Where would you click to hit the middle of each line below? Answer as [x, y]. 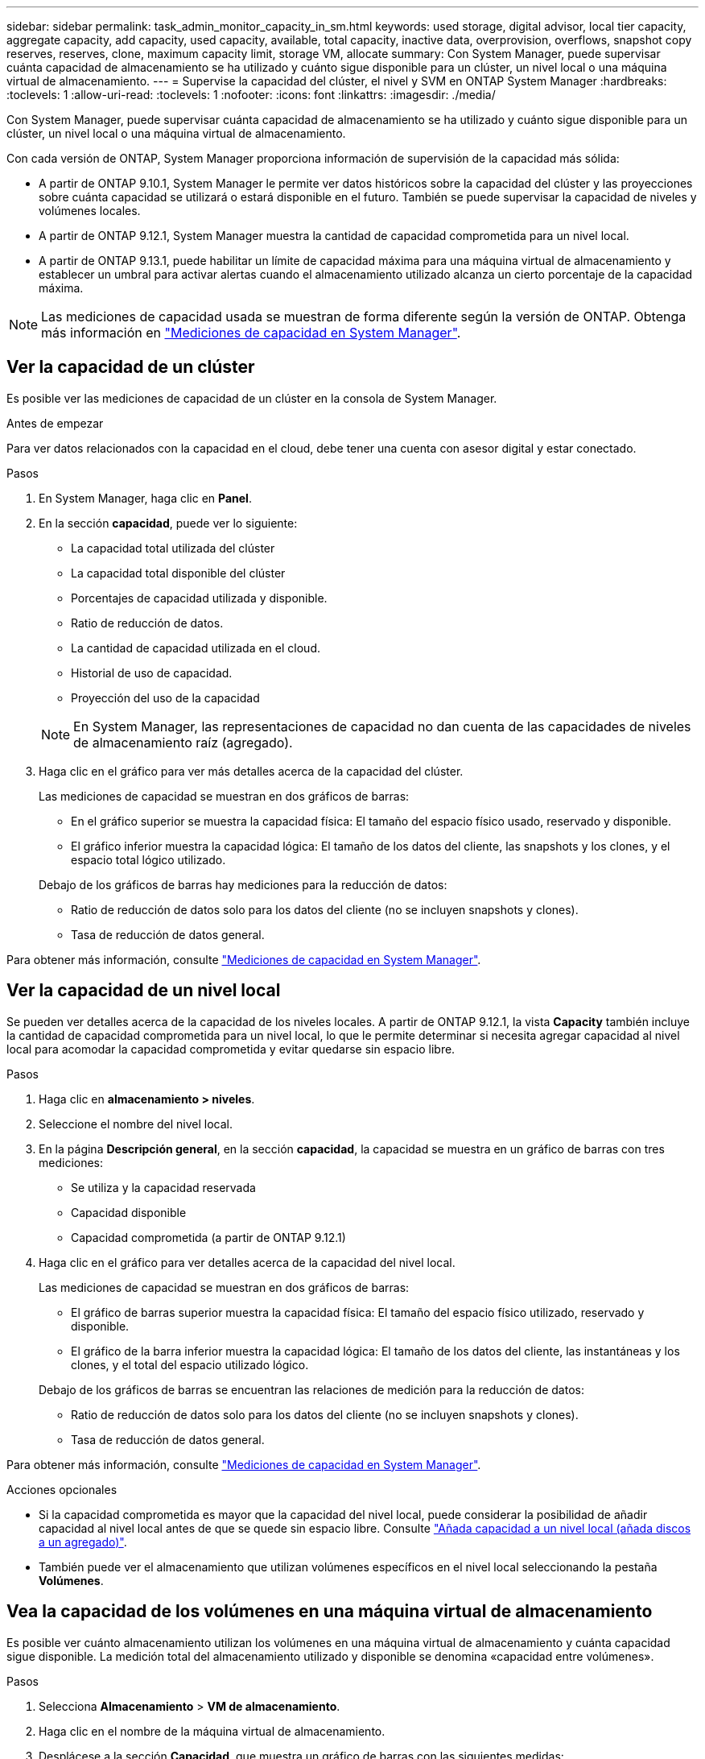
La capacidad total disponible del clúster [178, 573]
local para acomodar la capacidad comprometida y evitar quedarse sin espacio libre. [231, 1049]
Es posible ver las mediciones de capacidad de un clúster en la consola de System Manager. [252, 398]
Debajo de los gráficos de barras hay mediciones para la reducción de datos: [243, 884]
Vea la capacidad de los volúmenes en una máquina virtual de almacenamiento [330, 1612]
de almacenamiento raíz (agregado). [183, 742]
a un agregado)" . [83, 1542]
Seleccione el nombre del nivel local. [136, 1124]
